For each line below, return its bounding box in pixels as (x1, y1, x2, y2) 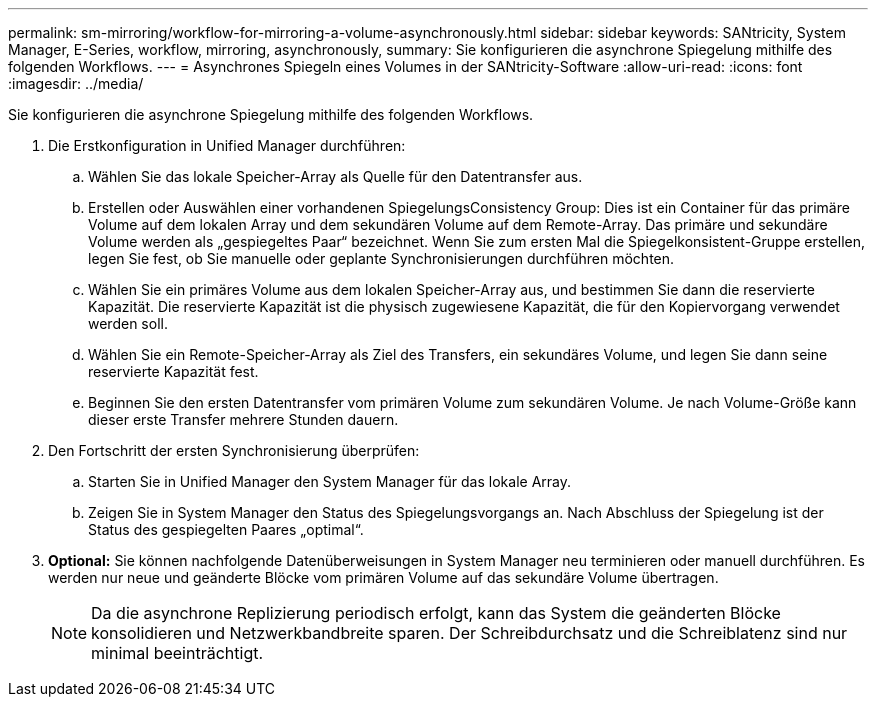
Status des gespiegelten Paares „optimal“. (88, 521, 364, 538)
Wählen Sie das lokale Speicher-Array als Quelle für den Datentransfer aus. (88, 168, 583, 185)
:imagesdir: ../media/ (8, 75, 144, 92)
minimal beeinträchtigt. (91, 643, 264, 663)
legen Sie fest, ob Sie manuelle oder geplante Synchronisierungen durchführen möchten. (88, 250, 675, 267)
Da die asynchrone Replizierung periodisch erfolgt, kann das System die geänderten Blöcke (91, 603, 781, 623)
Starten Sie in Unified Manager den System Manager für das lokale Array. (88, 473, 571, 490)
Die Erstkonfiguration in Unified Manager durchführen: (48, 137, 406, 154)
